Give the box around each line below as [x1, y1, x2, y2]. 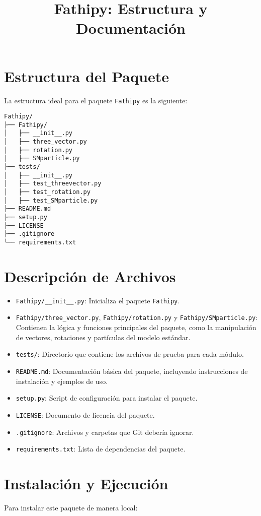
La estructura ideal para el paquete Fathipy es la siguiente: [4, 95, 188, 105]
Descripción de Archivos [4, 266, 176, 286]
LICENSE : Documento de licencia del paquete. [16, 409, 155, 420]
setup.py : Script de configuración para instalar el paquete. [16, 393, 198, 403]
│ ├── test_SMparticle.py [4, 197, 98, 204]
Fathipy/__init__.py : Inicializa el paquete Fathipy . [16, 295, 180, 305]
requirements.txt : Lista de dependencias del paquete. [16, 443, 186, 454]
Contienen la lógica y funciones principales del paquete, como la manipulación [16, 322, 256, 333]
